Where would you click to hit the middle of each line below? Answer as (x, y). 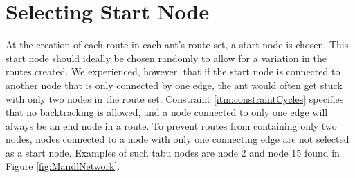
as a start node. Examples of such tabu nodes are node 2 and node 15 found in (173, 152)
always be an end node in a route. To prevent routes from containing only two (171, 125)
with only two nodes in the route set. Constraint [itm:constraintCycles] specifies (175, 98)
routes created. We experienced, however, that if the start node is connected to (173, 71)
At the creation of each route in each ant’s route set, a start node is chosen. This (177, 44)
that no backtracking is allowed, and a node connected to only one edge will (167, 112)
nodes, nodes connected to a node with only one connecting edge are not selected (177, 139)
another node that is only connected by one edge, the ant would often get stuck (174, 85)
